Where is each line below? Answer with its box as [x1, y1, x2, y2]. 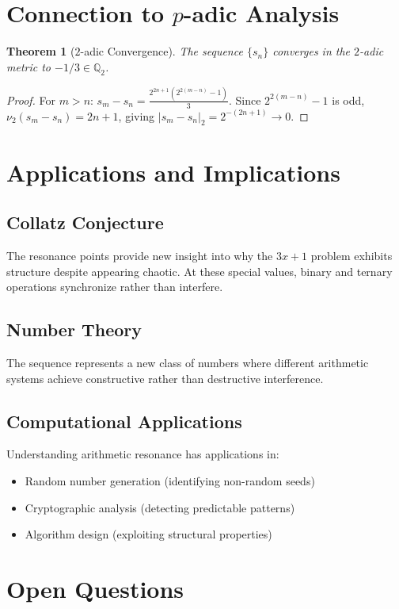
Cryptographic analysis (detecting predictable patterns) [25, 499, 295, 515]
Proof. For [6, 91, 56, 108]
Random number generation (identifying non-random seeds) [25, 473, 315, 488]
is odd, [332, 91, 365, 108]
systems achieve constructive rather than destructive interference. [6, 370, 324, 386]
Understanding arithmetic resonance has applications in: [6, 446, 279, 462]
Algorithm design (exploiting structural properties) [25, 526, 272, 542]
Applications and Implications [6, 155, 340, 188]
